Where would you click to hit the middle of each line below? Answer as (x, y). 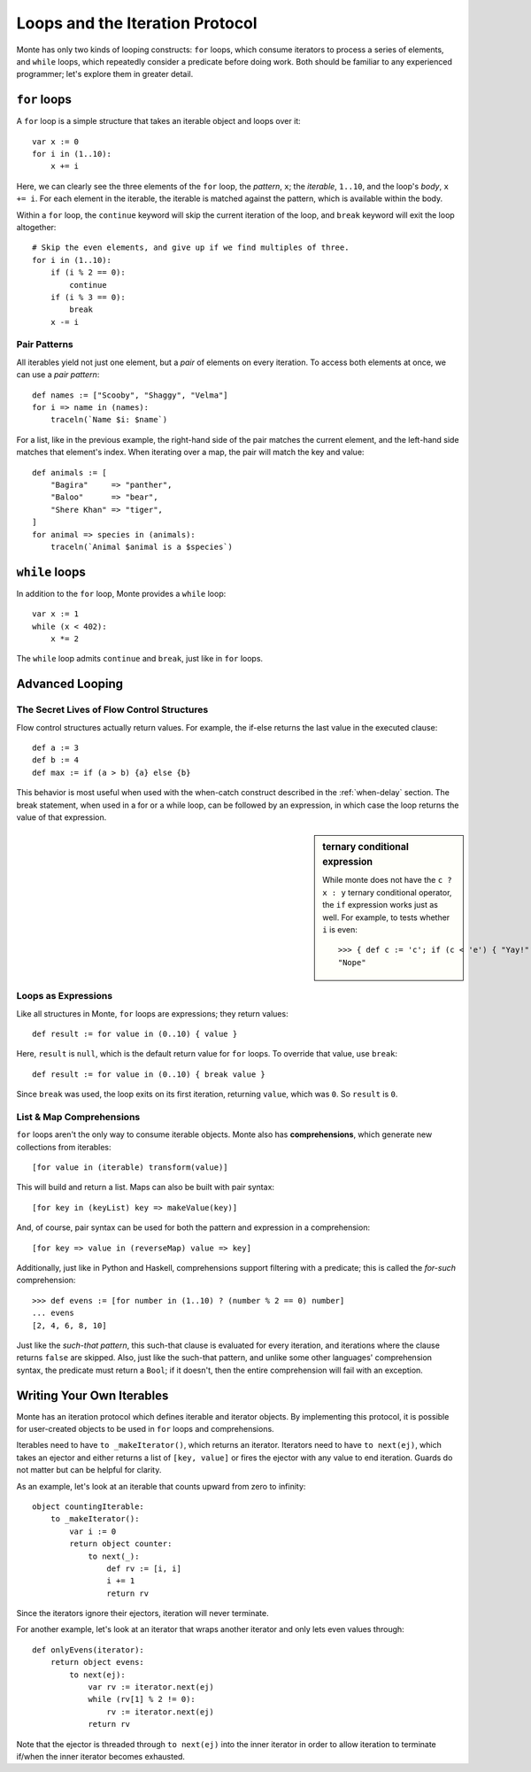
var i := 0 (93, 1531)
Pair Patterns (45, 344)
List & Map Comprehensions (78, 1117)
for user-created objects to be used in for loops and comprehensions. (145, 1429)
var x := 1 (56, 614)
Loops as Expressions (65, 996)
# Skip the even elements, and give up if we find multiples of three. (191, 248)
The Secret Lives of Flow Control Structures (112, 710)
